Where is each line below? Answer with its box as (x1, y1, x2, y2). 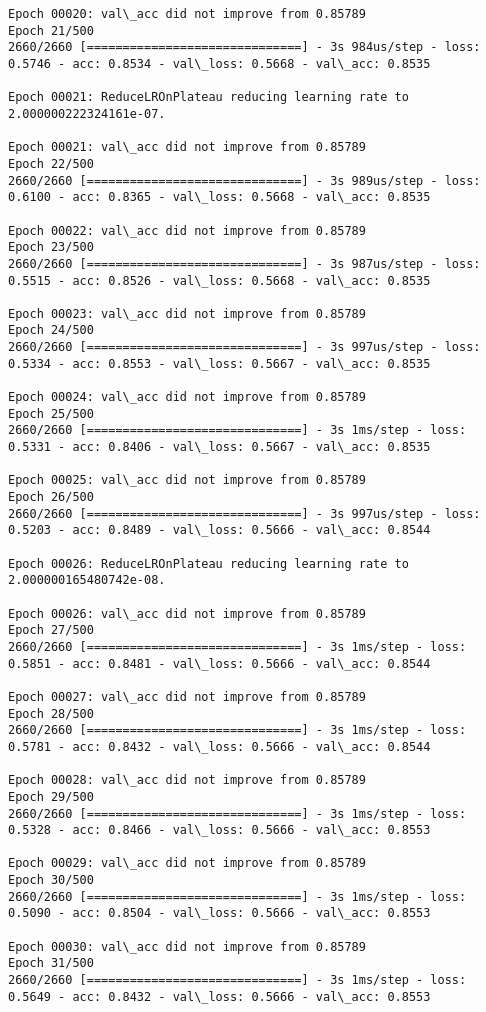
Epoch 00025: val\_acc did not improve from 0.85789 (8, 473, 366, 488)
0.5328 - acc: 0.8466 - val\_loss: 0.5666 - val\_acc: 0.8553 (8, 823, 431, 838)
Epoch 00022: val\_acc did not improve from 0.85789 (8, 223, 366, 238)
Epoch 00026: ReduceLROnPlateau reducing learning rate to (8, 556, 409, 571)
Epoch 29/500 (8, 789, 94, 804)
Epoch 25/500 (8, 406, 94, 421)
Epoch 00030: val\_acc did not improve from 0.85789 (8, 939, 366, 954)
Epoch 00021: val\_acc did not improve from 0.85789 (8, 140, 366, 155)
